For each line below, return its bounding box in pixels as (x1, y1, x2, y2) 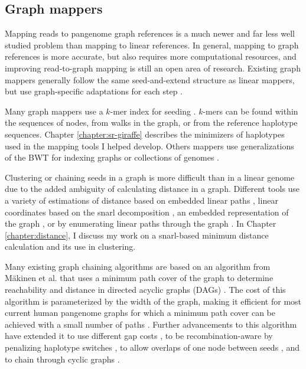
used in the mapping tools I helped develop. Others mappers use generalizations (5, 139, 294, 152)
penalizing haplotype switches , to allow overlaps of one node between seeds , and (5, 341, 300, 354)
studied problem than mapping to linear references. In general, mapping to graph (5, 38, 299, 51)
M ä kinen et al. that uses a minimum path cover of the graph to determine (5, 272, 274, 284)
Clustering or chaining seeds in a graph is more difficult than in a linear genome (5, 171, 295, 183)
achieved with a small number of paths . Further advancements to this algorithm (5, 318, 297, 330)
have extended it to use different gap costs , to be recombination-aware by (5, 329, 273, 342)
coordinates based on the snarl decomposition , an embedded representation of (5, 205, 289, 218)
